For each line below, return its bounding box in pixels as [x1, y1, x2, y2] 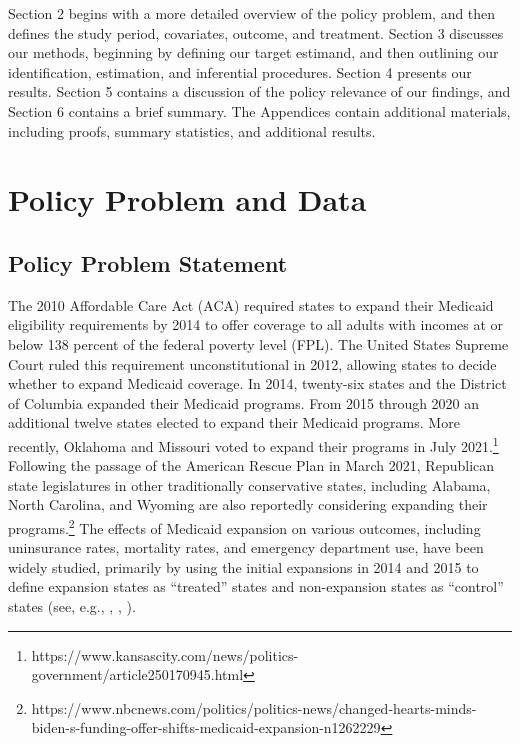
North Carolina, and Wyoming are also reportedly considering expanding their [8, 494, 488, 515]
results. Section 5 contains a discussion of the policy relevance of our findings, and [8, 81, 511, 102]
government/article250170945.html [31, 664, 244, 685]
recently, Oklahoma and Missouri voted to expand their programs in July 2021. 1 [8, 432, 499, 456]
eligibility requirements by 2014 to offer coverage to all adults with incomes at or [8, 314, 504, 335]
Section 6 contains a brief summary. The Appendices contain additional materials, [8, 100, 511, 121]
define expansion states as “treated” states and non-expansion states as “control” [8, 576, 504, 597]
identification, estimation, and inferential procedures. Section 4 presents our [8, 61, 472, 82]
